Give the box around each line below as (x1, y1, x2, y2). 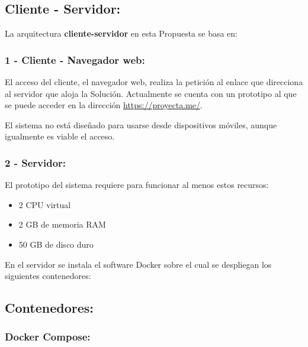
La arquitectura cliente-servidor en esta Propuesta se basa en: (5, 27, 238, 40)
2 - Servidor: (5, 155, 66, 170)
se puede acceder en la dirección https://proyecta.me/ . (5, 99, 203, 111)
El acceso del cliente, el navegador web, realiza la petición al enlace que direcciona (5, 76, 303, 88)
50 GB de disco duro (18, 238, 94, 250)
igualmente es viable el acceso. (5, 130, 115, 142)
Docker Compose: (5, 329, 91, 344)
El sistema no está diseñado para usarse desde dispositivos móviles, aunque (5, 118, 277, 131)
